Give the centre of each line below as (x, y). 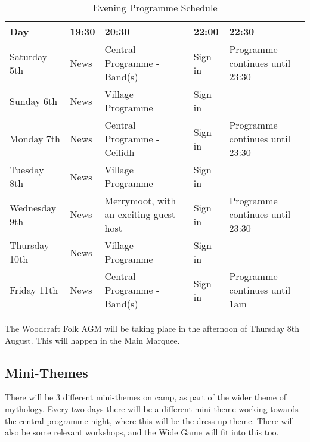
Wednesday (33, 207)
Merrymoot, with (140, 200)
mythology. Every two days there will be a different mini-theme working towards (152, 408)
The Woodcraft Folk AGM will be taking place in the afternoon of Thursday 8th (152, 328)
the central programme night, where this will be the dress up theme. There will (150, 420)
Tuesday (27, 169)
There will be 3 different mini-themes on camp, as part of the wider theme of (145, 397)
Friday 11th (34, 290)
